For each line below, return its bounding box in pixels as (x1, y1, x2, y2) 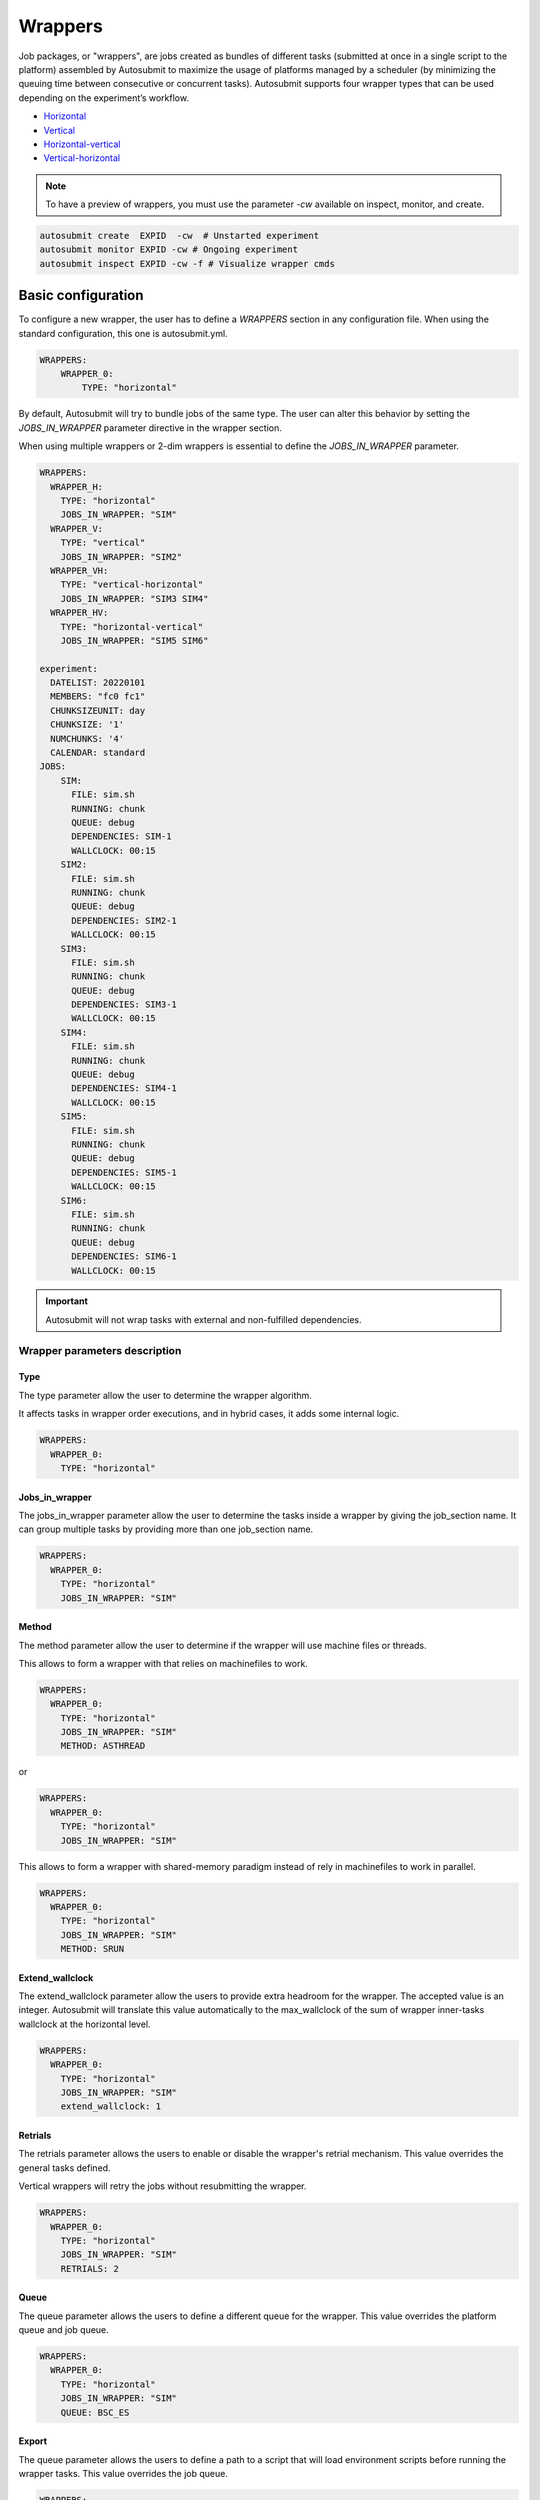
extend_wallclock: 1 (60, 2101, 162, 2112)
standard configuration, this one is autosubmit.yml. (18, 327, 229, 339)
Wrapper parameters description (18, 1343, 182, 1357)
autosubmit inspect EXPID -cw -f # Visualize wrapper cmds (39, 258, 335, 269)
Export (18, 2435, 48, 2447)
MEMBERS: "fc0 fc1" (50, 691, 146, 702)
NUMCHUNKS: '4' (50, 733, 125, 744)
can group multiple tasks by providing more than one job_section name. (18, 1523, 314, 1535)
